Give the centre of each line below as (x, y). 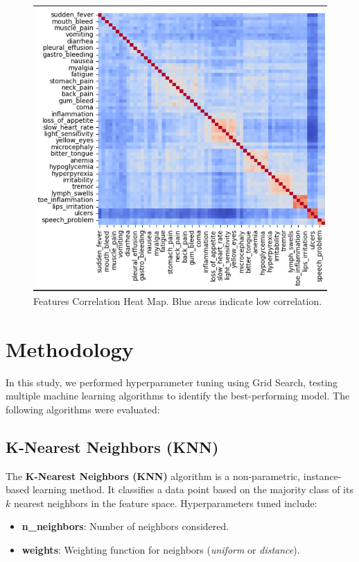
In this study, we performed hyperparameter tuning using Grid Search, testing (172, 382)
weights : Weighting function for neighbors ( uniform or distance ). (161, 550)
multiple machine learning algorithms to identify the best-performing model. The (178, 396)
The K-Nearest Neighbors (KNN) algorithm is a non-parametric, (153, 476)
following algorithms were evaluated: (83, 409)
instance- (322, 476)
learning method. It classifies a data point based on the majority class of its (193, 489)
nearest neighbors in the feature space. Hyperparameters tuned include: (165, 503)
